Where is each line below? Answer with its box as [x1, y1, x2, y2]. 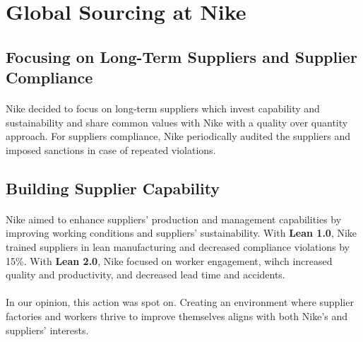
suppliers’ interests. [6, 322, 89, 337]
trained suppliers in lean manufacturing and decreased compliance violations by [6, 240, 350, 254]
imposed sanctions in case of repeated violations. [6, 142, 216, 157]
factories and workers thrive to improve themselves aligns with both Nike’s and [6, 309, 348, 324]
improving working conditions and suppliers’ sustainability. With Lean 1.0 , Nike [6, 225, 357, 240]
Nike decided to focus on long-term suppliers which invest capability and [6, 101, 320, 116]
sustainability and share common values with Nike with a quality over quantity [6, 114, 348, 129]
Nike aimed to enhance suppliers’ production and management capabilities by [6, 211, 342, 226]
